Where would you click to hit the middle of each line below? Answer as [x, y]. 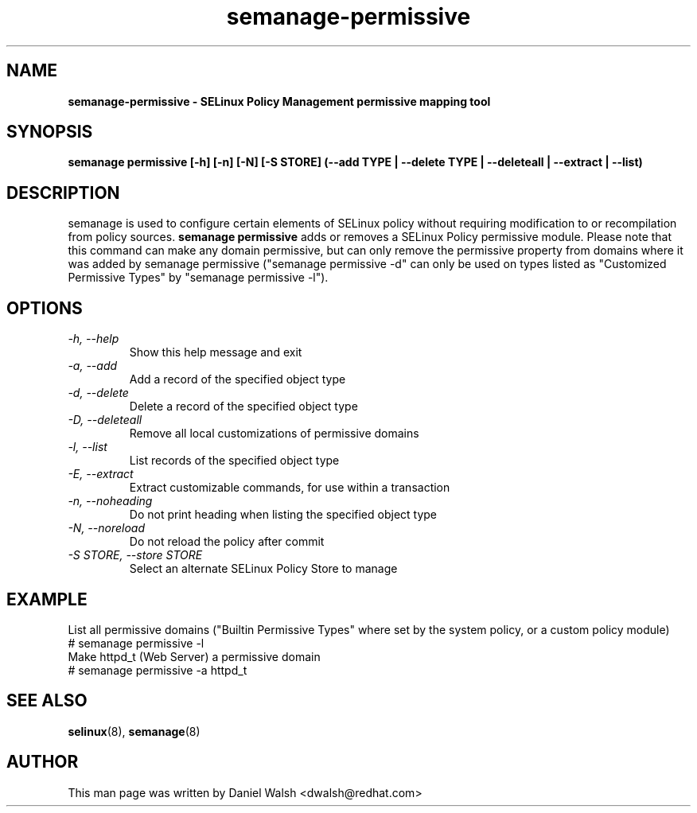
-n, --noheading [110, 501]
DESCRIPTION [63, 193]
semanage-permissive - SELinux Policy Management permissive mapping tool [279, 101]
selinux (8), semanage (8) [134, 731]
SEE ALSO [47, 701]
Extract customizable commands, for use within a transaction [290, 488]
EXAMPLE [47, 599]
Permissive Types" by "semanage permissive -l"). [198, 278]
